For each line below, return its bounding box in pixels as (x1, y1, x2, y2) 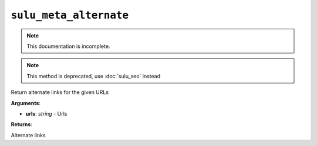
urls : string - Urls (25, 110, 68, 117)
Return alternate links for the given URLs (11, 89, 109, 96)
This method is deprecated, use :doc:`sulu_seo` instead (26, 72, 161, 79)
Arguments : (11, 99, 41, 106)
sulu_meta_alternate (11, 9, 129, 22)
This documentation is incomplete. (26, 43, 110, 50)
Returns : (11, 121, 32, 128)
